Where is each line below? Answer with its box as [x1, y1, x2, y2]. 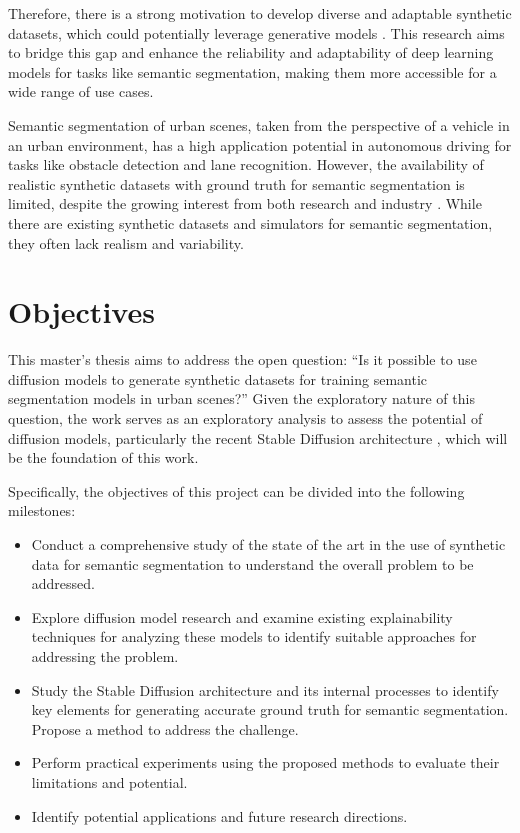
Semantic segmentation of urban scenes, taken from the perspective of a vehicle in [8, 114, 510, 135]
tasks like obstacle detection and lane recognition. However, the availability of [8, 154, 484, 175]
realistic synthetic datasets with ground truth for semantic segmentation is [8, 173, 465, 194]
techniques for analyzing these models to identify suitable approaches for [31, 626, 477, 647]
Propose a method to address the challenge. [31, 718, 299, 739]
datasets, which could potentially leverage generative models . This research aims [8, 22, 505, 43]
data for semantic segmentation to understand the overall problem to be [31, 553, 474, 574]
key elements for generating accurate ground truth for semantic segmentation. [31, 699, 509, 720]
